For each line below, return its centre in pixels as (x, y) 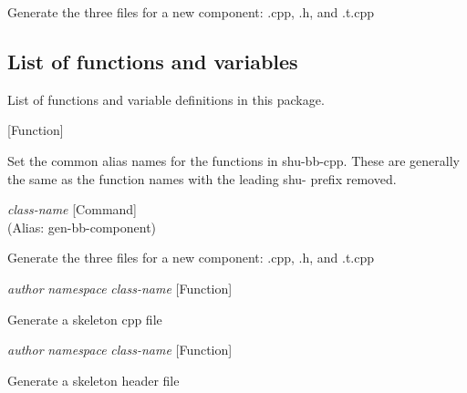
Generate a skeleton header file (93, 380)
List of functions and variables (153, 61)
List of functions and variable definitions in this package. (166, 99)
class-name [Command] (73, 209)
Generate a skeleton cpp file (85, 319)
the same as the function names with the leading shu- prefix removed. (202, 178)
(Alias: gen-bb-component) (82, 227)
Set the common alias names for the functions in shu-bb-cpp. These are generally (233, 160)
